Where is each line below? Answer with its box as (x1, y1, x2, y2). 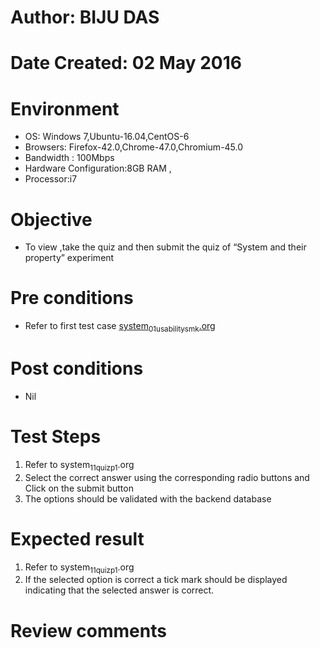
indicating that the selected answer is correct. (24, 584, 215, 596)
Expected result (10, 527, 145, 550)
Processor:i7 (24, 173, 78, 185)
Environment (10, 97, 120, 120)
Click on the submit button (24, 482, 134, 494)
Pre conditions (10, 287, 134, 310)
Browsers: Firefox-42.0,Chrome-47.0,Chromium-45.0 (24, 141, 244, 153)
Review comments (10, 619, 167, 642)
